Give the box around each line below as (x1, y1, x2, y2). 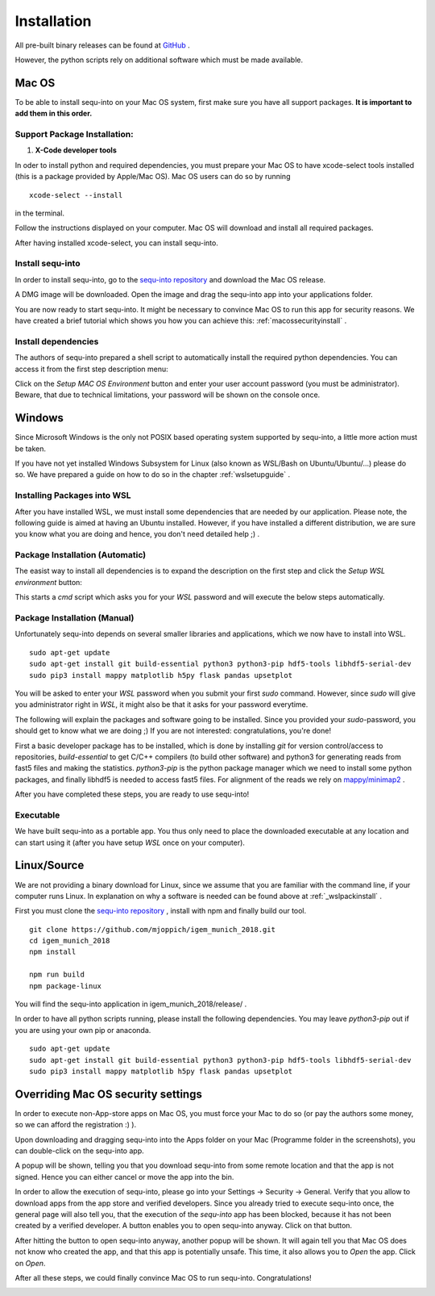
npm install (29, 947, 77, 956)
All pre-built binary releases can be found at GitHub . (14, 40, 191, 50)
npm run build (29, 970, 85, 980)
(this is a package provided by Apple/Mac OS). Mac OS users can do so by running (14, 172, 291, 182)
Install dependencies (14, 336, 99, 347)
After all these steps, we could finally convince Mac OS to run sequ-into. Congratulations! (14, 1273, 312, 1282)
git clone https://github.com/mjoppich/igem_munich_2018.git (29, 925, 275, 934)
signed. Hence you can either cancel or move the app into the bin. (14, 1172, 234, 1181)
